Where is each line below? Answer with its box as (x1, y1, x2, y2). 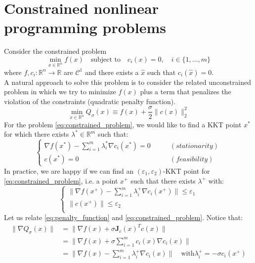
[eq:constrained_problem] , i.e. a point (4, 175, 118, 186)
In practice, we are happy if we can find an (4, 165, 134, 176)
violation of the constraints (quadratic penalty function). (4, 96, 176, 106)
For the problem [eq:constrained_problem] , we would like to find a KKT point (4, 119, 242, 129)
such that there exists (130, 175, 196, 186)
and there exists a (85, 67, 139, 77)
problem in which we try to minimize (4, 86, 116, 97)
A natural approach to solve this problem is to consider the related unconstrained (4, 76, 251, 87)
